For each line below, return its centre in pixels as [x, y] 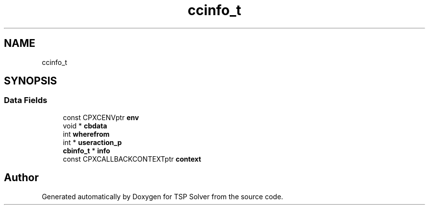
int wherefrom [86, 134]
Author [21, 178]
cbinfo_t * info [86, 150]
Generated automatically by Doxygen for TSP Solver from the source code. [163, 196]
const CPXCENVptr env [101, 117]
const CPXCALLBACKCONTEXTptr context [132, 159]
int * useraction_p [92, 142]
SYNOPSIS [31, 81]
